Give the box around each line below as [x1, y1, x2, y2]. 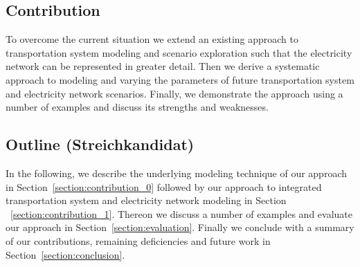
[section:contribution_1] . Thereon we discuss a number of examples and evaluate [10, 206, 352, 221]
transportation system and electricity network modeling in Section [6, 193, 287, 208]
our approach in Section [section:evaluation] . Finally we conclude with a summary [6, 220, 354, 234]
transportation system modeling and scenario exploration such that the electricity [6, 45, 352, 59]
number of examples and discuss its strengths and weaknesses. [6, 100, 269, 114]
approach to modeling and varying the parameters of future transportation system [6, 72, 354, 86]
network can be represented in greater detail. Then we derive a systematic [6, 59, 320, 73]
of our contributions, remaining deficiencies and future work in [6, 233, 271, 248]
